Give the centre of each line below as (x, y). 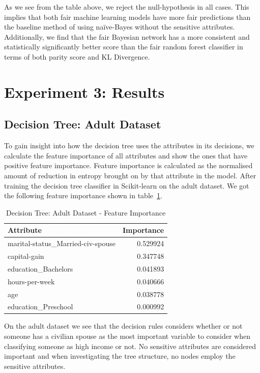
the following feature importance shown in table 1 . (83, 195)
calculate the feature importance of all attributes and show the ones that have (126, 155)
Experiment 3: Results (84, 91)
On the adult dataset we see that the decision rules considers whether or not (123, 326)
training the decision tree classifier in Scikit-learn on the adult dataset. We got (127, 185)
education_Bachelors (40, 268)
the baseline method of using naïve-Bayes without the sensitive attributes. (120, 27)
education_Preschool (40, 307)
